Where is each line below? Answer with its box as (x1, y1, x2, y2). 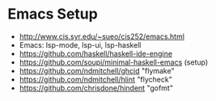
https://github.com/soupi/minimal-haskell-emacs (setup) (19, 57, 209, 67)
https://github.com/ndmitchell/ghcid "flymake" (19, 65, 175, 75)
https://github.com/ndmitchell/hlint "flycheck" (19, 74, 173, 84)
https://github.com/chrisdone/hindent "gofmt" (19, 82, 173, 93)
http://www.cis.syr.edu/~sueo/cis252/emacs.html (19, 32, 185, 41)
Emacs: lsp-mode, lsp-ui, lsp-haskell (19, 40, 142, 49)
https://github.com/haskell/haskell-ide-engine (19, 48, 173, 58)
